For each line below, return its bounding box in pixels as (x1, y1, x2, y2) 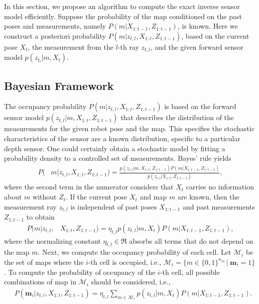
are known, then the (177, 191, 239, 202)
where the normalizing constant (4, 235, 101, 246)
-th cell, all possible (160, 266, 220, 277)
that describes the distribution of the (120, 112, 234, 123)
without (33, 191, 57, 202)
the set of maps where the (4, 256, 84, 267)
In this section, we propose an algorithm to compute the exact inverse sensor (4, 1, 240, 11)
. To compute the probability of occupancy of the (4, 266, 156, 277)
